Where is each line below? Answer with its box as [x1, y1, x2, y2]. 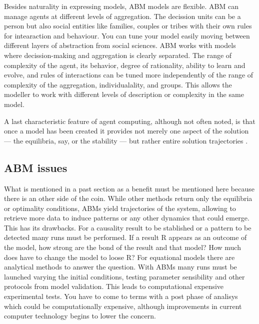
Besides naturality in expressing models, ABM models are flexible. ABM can [4, 1, 238, 11]
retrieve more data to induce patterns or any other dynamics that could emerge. [4, 212, 249, 223]
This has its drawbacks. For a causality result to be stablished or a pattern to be [4, 222, 251, 232]
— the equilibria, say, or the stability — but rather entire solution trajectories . [4, 135, 248, 145]
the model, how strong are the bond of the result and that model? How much [4, 242, 241, 252]
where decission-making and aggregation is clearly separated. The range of [4, 49, 232, 60]
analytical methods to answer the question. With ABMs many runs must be [4, 261, 237, 272]
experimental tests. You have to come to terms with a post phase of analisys [4, 291, 238, 301]
